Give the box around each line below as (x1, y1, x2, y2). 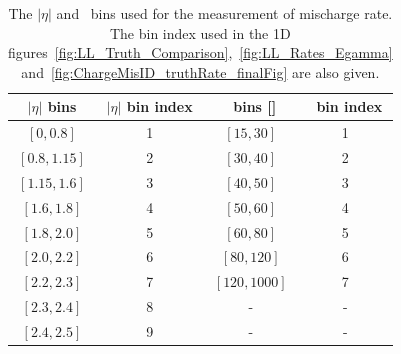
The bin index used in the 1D (109, 22, 291, 43)
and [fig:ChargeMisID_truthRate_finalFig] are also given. (21, 61, 380, 82)
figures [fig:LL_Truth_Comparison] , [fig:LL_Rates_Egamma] (8, 42, 393, 63)
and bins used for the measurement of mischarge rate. (56, 3, 393, 23)
